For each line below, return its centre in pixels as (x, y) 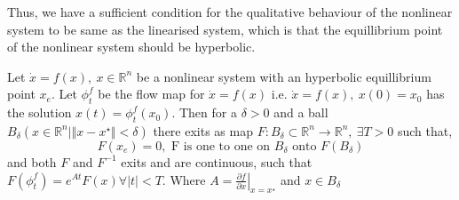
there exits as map (203, 130)
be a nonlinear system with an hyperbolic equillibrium (284, 76)
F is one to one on (221, 146)
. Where (184, 179)
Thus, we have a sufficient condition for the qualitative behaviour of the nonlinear (230, 12)
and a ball (301, 112)
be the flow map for (151, 94)
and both (32, 161)
